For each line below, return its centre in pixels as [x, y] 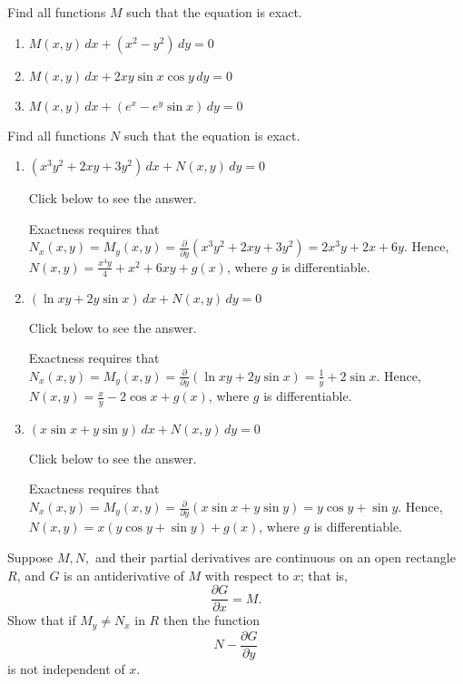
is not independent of [66, 668]
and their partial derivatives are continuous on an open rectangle [275, 557]
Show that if [42, 620]
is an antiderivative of [124, 575]
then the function [212, 620]
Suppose [30, 557]
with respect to [247, 575]
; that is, [324, 575]
